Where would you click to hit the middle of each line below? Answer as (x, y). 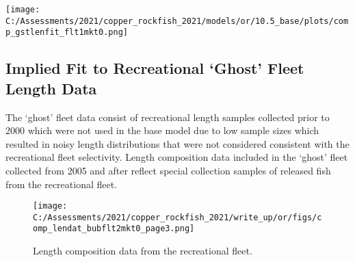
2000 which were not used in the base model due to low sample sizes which (162, 130)
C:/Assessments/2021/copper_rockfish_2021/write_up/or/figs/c (177, 217)
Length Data (51, 88)
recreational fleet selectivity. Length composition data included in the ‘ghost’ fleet (177, 157)
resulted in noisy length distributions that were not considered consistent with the (177, 143)
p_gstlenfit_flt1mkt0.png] (67, 32)
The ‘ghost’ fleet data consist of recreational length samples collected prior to (168, 117)
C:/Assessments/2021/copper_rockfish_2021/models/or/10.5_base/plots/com (177, 21)
